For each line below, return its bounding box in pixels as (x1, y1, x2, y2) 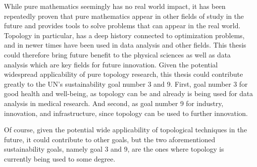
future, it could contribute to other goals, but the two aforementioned (4, 134, 215, 144)
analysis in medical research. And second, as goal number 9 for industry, (4, 98, 223, 108)
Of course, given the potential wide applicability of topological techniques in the (4, 124, 247, 135)
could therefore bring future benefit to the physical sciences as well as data (4, 49, 231, 59)
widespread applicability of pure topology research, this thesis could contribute (4, 69, 243, 79)
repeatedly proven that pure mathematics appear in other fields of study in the (4, 10, 244, 21)
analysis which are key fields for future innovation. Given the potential (4, 59, 218, 69)
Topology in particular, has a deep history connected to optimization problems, (4, 30, 245, 40)
